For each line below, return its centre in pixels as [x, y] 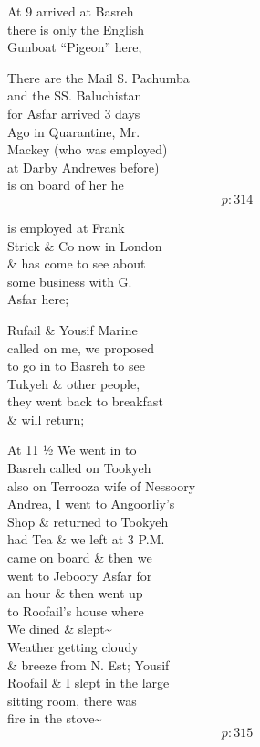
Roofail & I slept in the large [88, 683]
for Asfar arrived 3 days [74, 113]
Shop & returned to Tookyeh [88, 521]
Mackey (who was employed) [88, 149]
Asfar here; [38, 299]
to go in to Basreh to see [76, 366]
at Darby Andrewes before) [83, 167]
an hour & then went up [75, 593]
